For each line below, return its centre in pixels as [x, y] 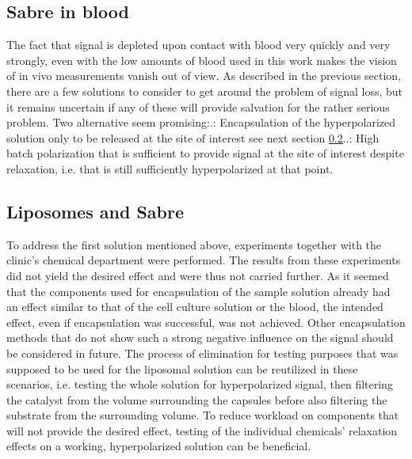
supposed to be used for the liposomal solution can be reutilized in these [182, 368]
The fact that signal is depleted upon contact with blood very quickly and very [198, 45]
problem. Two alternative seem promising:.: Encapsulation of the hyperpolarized [201, 122]
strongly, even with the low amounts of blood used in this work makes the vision [202, 60]
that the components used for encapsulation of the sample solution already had [198, 291]
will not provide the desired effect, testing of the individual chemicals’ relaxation [202, 430]
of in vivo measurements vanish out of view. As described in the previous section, [204, 76]
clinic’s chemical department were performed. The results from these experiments [204, 260]
